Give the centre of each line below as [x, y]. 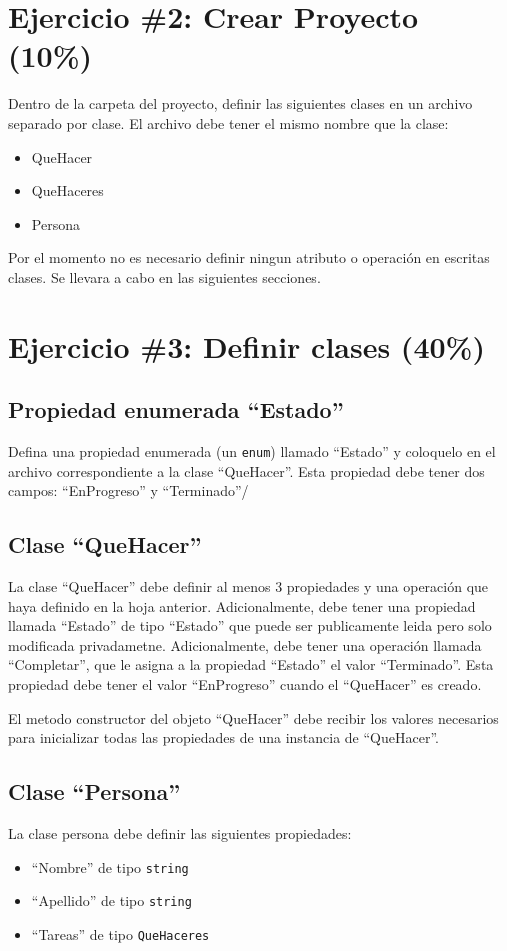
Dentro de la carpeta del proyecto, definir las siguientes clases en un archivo [240, 103]
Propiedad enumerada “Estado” [176, 409]
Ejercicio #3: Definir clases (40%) [246, 345]
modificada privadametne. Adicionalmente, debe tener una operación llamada [245, 644]
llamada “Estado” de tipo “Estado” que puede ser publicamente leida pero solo [250, 625]
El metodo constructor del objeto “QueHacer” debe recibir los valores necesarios [253, 717]
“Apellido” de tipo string [111, 900]
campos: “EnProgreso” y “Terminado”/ [128, 490]
